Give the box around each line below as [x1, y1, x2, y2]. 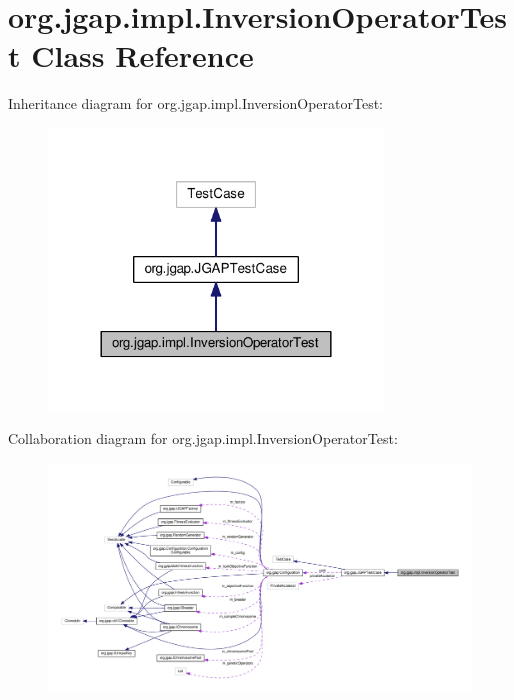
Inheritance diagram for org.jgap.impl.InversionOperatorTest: [8, 93, 383, 114]
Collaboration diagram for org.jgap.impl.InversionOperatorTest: [8, 428, 398, 449]
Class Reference [31, 35, 254, 76]
